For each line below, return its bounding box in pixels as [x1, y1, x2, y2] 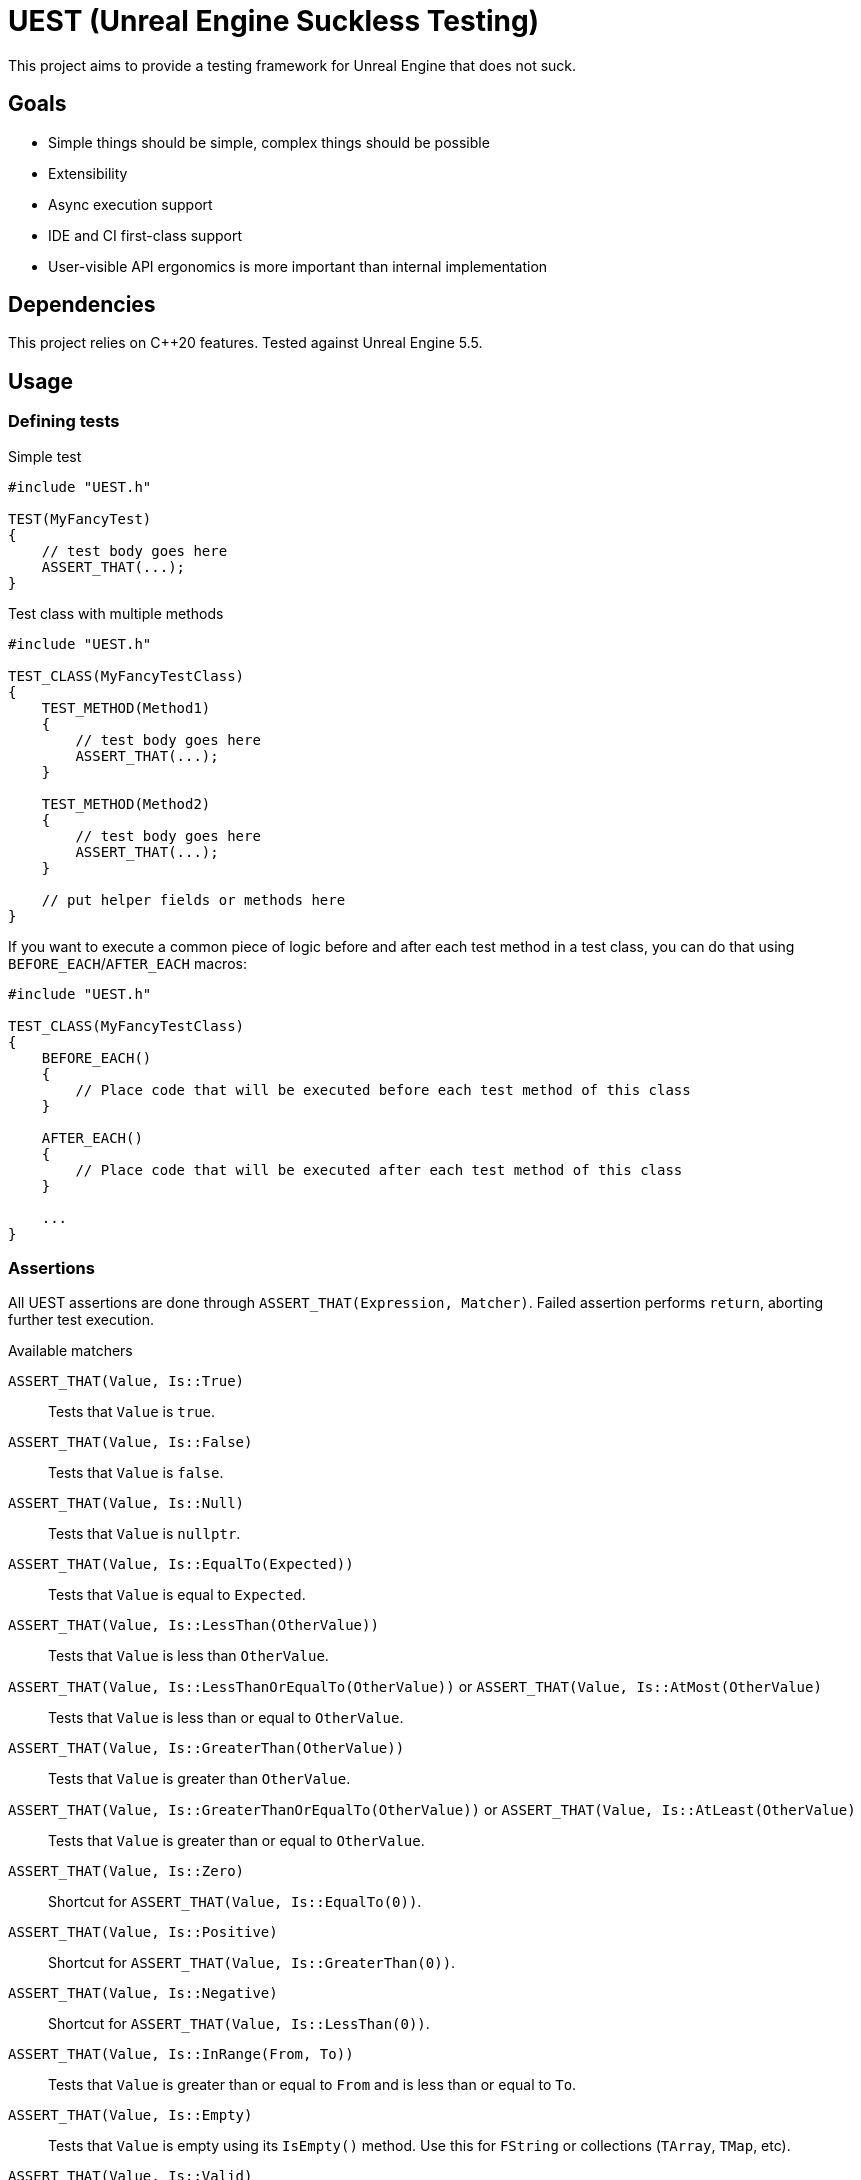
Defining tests [8, 411, 120, 432]
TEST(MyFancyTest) [8, 510, 152, 527]
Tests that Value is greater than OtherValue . [48, 1770, 351, 1788]
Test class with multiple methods [8, 604, 224, 622]
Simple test [8, 447, 82, 465]
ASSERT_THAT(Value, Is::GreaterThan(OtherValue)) [8, 1740, 405, 1757]
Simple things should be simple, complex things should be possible [48, 133, 490, 151]
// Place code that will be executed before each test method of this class [75, 1081, 691, 1098]
